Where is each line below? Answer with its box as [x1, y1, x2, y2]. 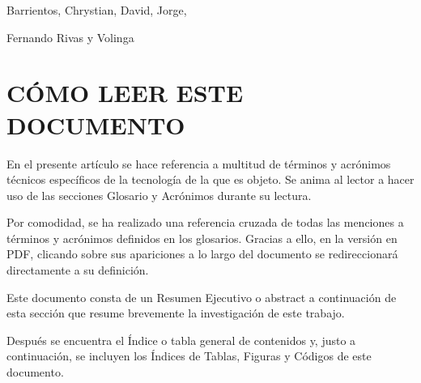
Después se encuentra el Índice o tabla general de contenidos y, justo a [6, 331, 356, 348]
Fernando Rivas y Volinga [6, 28, 134, 45]
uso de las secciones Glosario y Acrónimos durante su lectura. [6, 186, 312, 203]
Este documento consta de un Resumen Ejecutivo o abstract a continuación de [6, 288, 397, 305]
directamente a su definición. [6, 262, 149, 279]
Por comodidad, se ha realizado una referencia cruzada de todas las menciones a [6, 214, 404, 231]
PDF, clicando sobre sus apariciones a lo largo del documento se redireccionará [6, 245, 398, 262]
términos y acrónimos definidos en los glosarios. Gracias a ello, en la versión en [6, 229, 398, 246]
